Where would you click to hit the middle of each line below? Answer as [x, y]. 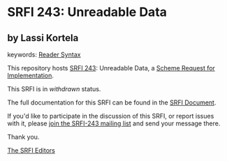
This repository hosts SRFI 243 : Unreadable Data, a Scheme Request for [111, 68]
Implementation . [31, 75]
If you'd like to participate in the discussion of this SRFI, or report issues [111, 116]
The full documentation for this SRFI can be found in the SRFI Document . [112, 102]
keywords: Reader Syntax [44, 54]
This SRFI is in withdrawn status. [54, 89]
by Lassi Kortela [43, 38]
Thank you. [23, 137]
